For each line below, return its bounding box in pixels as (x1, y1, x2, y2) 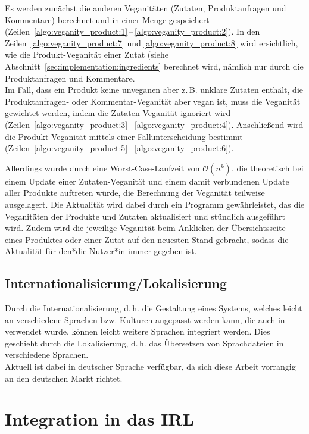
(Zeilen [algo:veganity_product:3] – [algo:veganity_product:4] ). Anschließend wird (5, 118, 304, 130)
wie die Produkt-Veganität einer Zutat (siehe (5, 48, 168, 61)
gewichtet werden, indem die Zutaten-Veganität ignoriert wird (5, 107, 231, 119)
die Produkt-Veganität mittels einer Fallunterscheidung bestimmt (5, 130, 243, 142)
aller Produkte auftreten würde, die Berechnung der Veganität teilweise (5, 186, 265, 199)
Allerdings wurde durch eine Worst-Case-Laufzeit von (5, 161, 200, 174)
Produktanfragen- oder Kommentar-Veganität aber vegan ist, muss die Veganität (5, 95, 301, 107)
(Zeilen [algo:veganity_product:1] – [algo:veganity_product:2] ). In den (5, 25, 260, 38)
